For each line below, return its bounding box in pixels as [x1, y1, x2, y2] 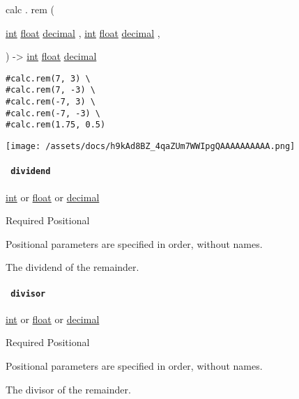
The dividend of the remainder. [6, 260, 139, 274]
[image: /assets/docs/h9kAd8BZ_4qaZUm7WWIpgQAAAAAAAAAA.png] [6, 141, 296, 152]
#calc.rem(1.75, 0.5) [6, 120, 106, 130]
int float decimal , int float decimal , [6, 25, 160, 40]
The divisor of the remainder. [6, 382, 131, 396]
